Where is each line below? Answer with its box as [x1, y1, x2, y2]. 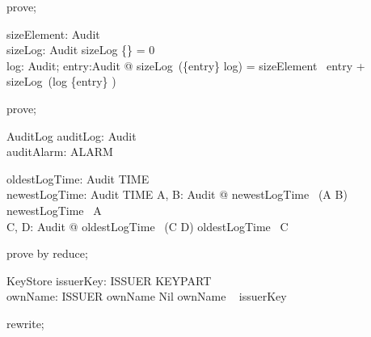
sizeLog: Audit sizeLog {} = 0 [6, 41, 155, 58]
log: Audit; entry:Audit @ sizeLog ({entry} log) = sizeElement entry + [6, 57, 365, 74]
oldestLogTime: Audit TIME [6, 170, 150, 187]
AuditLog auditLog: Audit [6, 127, 137, 144]
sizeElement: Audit [6, 25, 100, 42]
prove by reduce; [6, 245, 88, 262]
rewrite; [6, 314, 44, 331]
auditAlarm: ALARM [6, 143, 113, 160]
